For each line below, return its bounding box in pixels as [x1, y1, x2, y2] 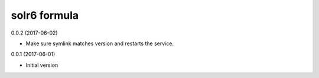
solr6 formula [11, 9, 79, 22]
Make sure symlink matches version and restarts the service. [25, 40, 174, 47]
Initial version [25, 62, 58, 69]
